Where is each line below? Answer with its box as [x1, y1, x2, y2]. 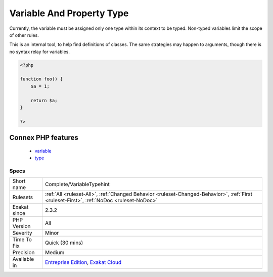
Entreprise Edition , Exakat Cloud [44, 259, 122, 266]
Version [12, 223, 31, 230]
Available [12, 256, 34, 263]
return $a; [30, 98, 58, 103]
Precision [12, 249, 35, 256]
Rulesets [12, 194, 33, 201]
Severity [12, 229, 32, 237]
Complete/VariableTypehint [44, 181, 110, 188]
